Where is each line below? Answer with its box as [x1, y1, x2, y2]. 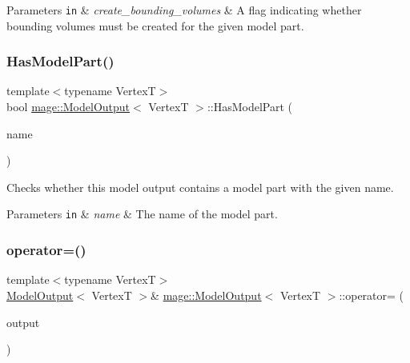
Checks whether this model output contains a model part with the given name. [6, 178, 394, 195]
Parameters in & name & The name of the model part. [6, 205, 278, 222]
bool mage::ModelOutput [6, 98, 131, 115]
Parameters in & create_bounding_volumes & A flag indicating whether [6, 2, 362, 18]
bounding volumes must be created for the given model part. [6, 17, 304, 34]
